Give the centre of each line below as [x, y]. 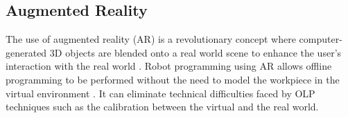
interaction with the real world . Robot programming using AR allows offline [169, 66]
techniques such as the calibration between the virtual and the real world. [162, 107]
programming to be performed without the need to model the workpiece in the [173, 79]
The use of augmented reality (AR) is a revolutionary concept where [151, 39]
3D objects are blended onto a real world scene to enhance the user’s [195, 52]
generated [26, 52]
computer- [321, 39]
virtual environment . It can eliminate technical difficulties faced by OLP [160, 93]
